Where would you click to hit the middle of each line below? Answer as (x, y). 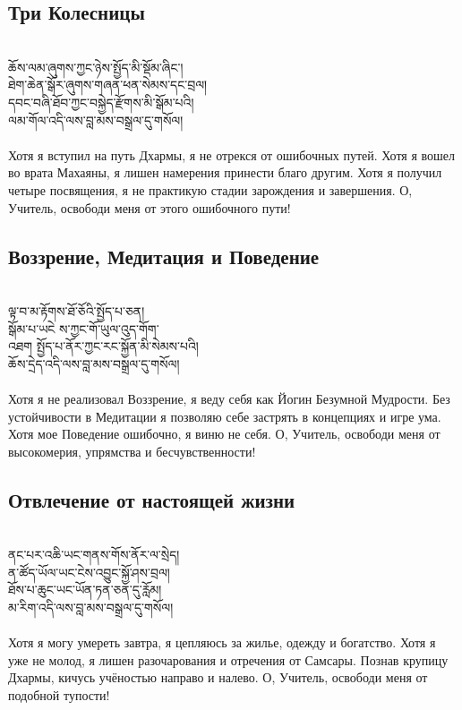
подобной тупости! (59, 694)
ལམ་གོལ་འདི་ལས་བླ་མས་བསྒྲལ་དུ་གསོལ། (96, 120)
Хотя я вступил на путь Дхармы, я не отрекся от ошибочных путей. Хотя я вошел (232, 154)
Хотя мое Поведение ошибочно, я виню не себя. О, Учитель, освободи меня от (224, 434)
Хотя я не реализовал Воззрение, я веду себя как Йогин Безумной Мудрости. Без (229, 398)
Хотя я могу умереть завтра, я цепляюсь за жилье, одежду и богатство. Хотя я (222, 642)
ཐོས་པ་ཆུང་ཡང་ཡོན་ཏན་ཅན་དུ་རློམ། (85, 590)
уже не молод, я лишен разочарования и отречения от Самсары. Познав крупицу (228, 659)
